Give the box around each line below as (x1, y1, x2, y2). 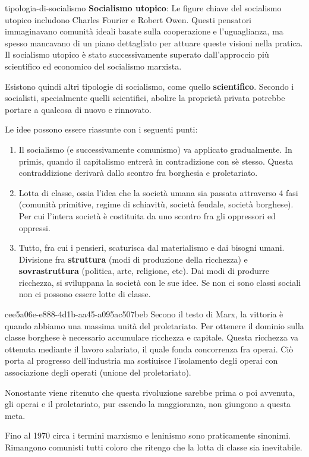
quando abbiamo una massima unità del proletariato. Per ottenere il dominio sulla (5, 319, 304, 332)
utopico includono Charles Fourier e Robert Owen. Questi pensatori (5, 13, 252, 26)
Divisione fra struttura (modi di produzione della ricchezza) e (18, 253, 248, 265)
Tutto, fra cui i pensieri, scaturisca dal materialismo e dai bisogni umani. (18, 241, 285, 254)
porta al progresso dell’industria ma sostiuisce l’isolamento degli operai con (5, 354, 278, 367)
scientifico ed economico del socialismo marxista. (5, 59, 182, 72)
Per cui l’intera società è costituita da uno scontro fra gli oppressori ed (18, 209, 276, 222)
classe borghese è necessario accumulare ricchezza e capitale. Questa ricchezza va (5, 331, 299, 343)
